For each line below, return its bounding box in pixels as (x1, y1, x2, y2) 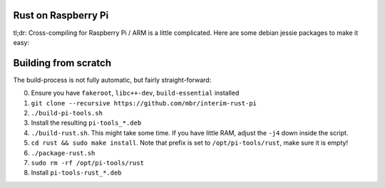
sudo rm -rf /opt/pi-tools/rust (31, 159, 144, 167)
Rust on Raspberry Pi (13, 9, 109, 21)
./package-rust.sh (31, 149, 96, 157)
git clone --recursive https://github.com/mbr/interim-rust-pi (31, 99, 257, 107)
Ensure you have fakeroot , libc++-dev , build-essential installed (31, 89, 240, 98)
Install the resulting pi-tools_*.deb (31, 118, 142, 127)
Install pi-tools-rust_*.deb (31, 168, 122, 177)
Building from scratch (13, 57, 112, 69)
